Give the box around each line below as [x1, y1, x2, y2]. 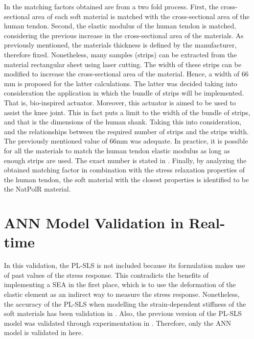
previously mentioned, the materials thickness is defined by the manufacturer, [4, 40, 237, 50]
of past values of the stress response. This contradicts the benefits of [4, 269, 209, 280]
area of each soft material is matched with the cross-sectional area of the [32, 11, 250, 21]
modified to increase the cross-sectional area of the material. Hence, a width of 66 [4, 69, 249, 79]
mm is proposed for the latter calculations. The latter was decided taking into [4, 78, 237, 88]
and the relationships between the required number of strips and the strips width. [4, 126, 249, 136]
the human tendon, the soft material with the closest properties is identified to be [4, 174, 249, 184]
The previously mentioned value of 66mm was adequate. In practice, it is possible [4, 136, 248, 146]
